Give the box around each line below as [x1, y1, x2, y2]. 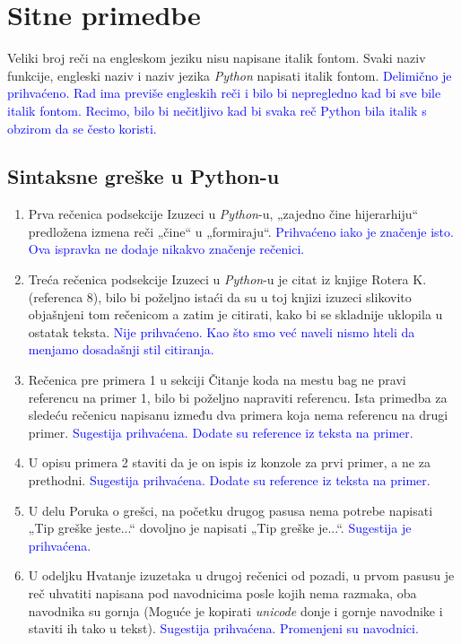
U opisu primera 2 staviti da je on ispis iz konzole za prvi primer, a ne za [28, 453, 431, 472]
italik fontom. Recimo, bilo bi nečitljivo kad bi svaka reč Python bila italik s [7, 100, 427, 119]
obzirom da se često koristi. [7, 118, 157, 137]
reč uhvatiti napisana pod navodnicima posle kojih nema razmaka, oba [28, 583, 417, 602]
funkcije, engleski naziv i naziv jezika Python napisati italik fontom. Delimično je [7, 65, 452, 84]
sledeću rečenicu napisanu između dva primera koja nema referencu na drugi [28, 405, 448, 424]
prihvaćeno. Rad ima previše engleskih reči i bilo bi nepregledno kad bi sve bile [7, 83, 441, 102]
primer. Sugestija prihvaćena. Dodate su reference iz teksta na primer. [28, 422, 413, 441]
